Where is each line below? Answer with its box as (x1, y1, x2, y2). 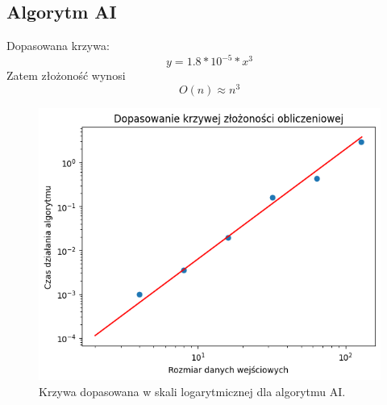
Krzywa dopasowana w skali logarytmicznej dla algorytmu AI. (39, 383, 346, 399)
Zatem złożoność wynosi (6, 67, 126, 84)
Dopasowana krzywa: (6, 37, 110, 54)
